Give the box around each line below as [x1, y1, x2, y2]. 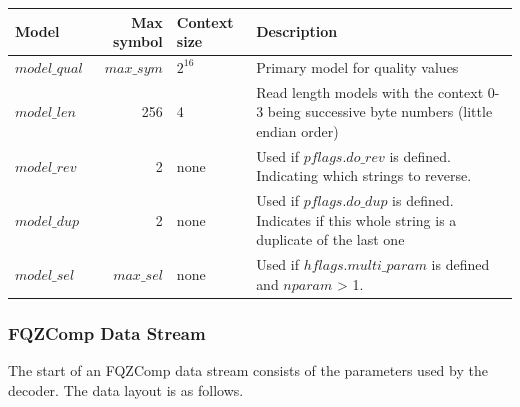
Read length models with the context [256, 81, 484, 102]
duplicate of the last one [256, 229, 405, 250]
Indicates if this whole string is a [256, 209, 457, 230]
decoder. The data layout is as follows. [8, 379, 244, 400]
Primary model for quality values [256, 56, 459, 77]
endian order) [256, 120, 339, 141]
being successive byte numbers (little [267, 101, 493, 122]
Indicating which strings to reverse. [256, 165, 472, 186]
